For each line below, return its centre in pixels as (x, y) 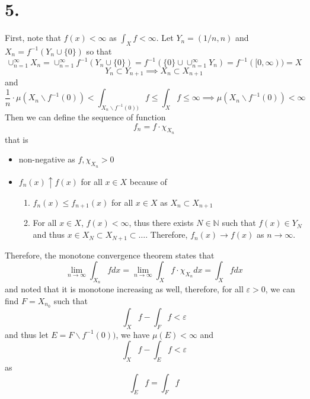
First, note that (33, 38)
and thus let (27, 334)
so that (99, 51)
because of (148, 181)
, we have (133, 334)
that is (17, 139)
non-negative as (47, 159)
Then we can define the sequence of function (85, 116)
